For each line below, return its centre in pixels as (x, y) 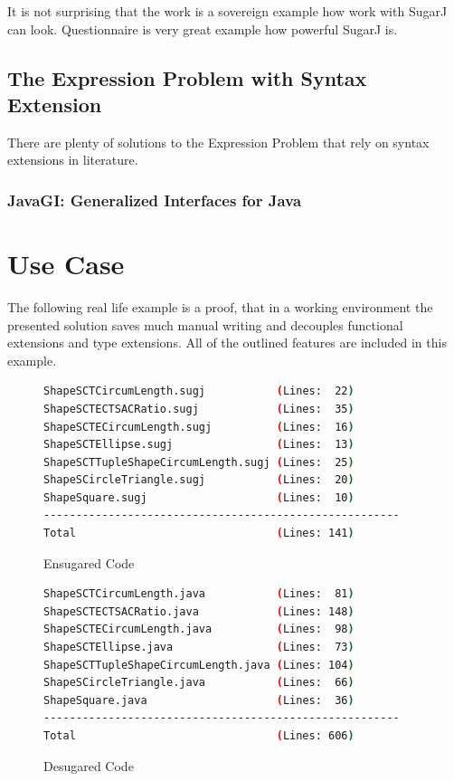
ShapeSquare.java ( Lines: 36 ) (199, 700)
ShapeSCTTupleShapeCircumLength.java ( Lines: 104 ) (199, 665)
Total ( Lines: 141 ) (199, 533)
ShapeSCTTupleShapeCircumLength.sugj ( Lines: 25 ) (199, 462)
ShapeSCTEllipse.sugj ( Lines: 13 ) (199, 445)
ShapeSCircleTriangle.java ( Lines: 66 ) (199, 683)
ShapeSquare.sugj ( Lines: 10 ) (199, 497)
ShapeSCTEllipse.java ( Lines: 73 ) (199, 648)
